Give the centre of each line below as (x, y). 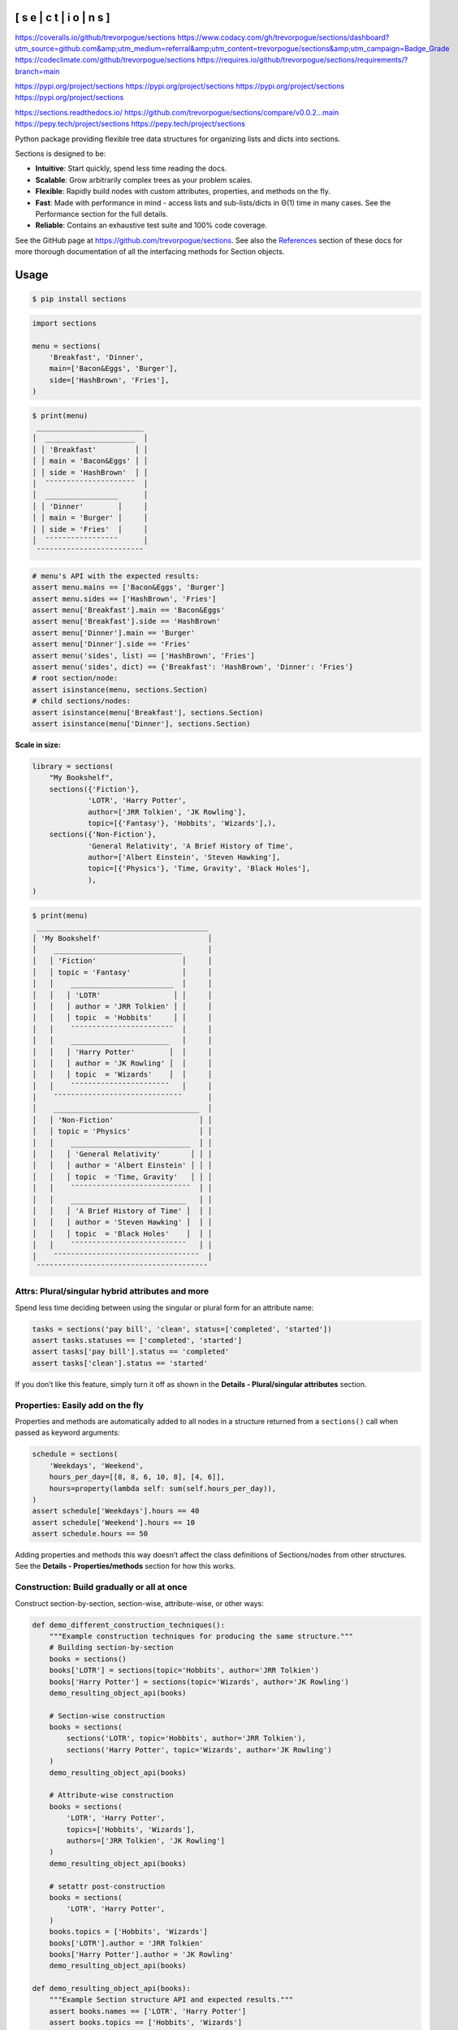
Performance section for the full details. (102, 214)
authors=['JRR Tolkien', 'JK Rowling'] (145, 1840)
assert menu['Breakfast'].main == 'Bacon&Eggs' (128, 610)
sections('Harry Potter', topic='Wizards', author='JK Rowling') (199, 1749)
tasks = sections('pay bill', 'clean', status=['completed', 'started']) (182, 1329)
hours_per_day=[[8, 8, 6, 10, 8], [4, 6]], (137, 1477)
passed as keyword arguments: (67, 1432)
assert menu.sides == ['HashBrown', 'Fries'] (124, 598)
